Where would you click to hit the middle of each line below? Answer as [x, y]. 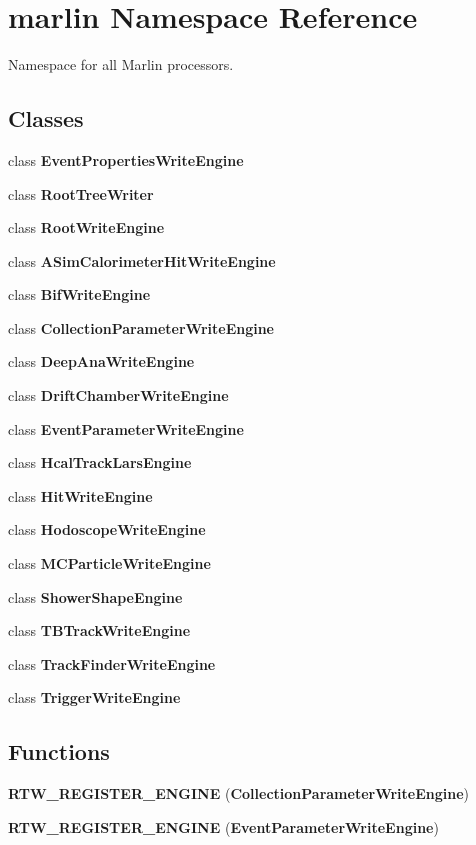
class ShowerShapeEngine [95, 596]
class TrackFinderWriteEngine [112, 663]
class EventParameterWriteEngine [126, 428]
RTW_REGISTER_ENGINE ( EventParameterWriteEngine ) [223, 826]
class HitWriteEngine [80, 495]
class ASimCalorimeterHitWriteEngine [142, 260]
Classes [46, 118]
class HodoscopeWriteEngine [107, 529]
